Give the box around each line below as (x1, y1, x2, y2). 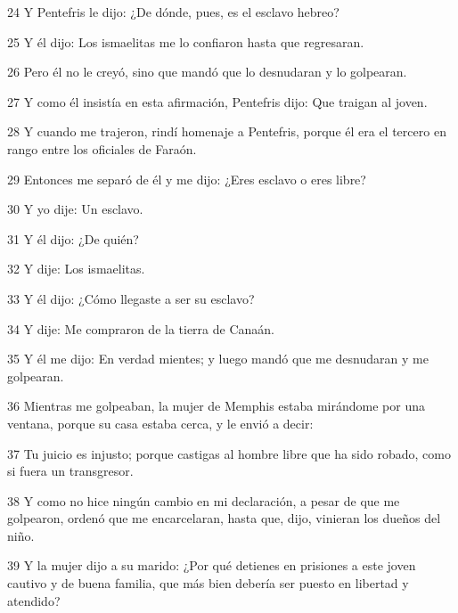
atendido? (7, 591, 61, 609)
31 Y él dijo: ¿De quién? (7, 229, 139, 248)
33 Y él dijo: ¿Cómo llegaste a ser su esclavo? (7, 289, 255, 307)
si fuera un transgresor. (7, 462, 134, 480)
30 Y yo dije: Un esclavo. (7, 200, 143, 218)
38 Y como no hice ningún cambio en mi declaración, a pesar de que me (7, 491, 400, 510)
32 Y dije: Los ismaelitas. (7, 259, 145, 278)
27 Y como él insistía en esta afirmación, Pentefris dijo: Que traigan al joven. (7, 92, 428, 110)
